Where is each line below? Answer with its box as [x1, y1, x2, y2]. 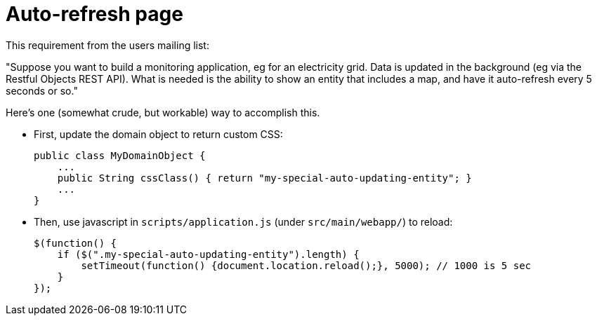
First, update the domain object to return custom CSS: [34, 128, 283, 140]
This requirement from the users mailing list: [6, 39, 209, 51]
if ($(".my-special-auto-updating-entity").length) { [57, 248, 360, 260]
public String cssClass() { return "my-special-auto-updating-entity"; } [57, 172, 472, 184]
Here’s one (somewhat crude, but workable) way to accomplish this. [6, 106, 320, 118]
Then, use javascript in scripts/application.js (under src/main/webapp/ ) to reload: [34, 215, 453, 228]
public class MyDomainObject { [34, 149, 206, 161]
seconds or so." [6, 84, 78, 97]
